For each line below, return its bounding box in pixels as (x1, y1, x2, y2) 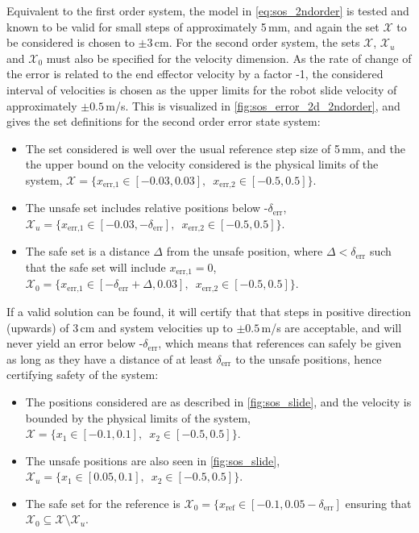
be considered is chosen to (6, 34, 135, 51)
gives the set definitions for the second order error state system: (6, 113, 321, 130)
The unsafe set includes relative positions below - (25, 199, 268, 216)
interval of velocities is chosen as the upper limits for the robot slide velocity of (6, 81, 397, 98)
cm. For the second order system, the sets (154, 34, 360, 51)
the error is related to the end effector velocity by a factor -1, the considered (6, 65, 384, 82)
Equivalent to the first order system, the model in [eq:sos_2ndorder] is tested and (6, 2, 409, 19)
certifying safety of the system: (6, 366, 159, 383)
